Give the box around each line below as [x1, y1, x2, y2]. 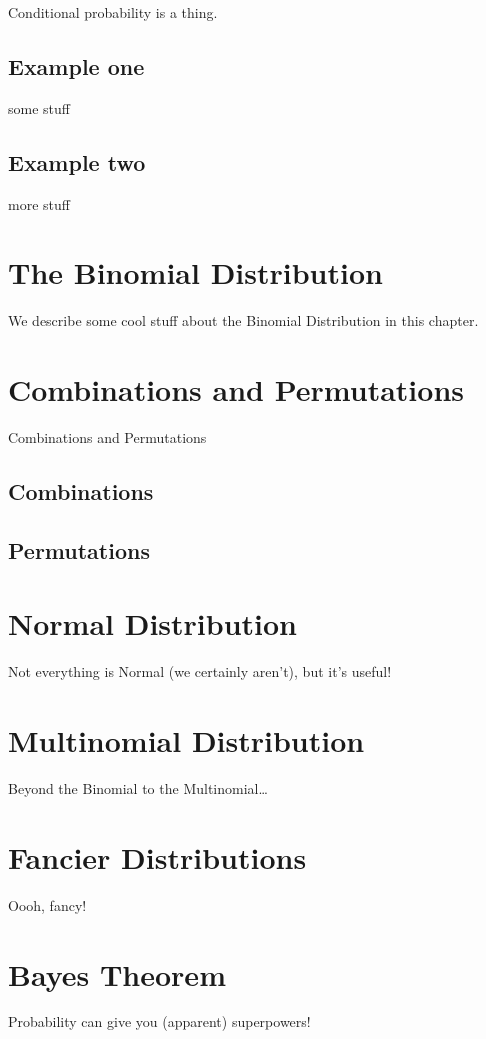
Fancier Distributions [8, 836, 307, 877]
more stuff [8, 193, 70, 214]
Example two [8, 146, 146, 177]
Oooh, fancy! [8, 894, 87, 915]
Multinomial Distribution [8, 720, 365, 761]
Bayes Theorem [8, 953, 226, 994]
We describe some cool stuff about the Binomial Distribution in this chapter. [8, 310, 479, 331]
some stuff [8, 97, 70, 118]
